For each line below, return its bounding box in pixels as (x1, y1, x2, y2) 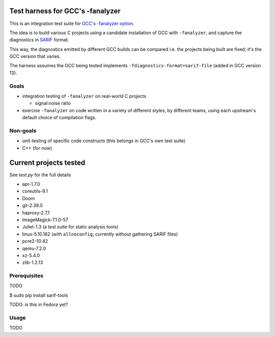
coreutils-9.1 (22, 188, 48, 194)
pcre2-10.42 (22, 238, 48, 244)
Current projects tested (9, 158, 86, 167)
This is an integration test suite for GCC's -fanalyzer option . (9, 20, 134, 27)
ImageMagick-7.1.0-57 (22, 217, 69, 223)
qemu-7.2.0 (22, 245, 46, 251)
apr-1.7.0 (22, 181, 40, 187)
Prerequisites (9, 272, 43, 279)
